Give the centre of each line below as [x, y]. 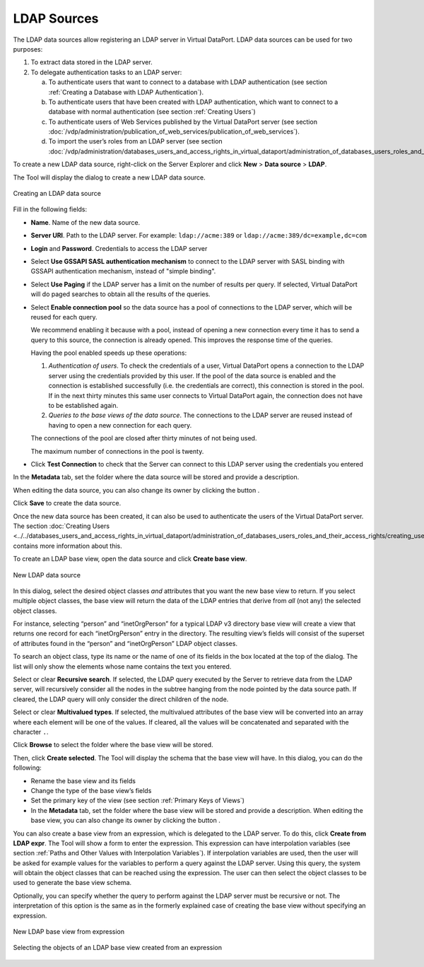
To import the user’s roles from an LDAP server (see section [135, 141]
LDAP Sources [56, 18]
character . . [31, 732]
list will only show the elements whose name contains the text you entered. [122, 666]
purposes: [28, 49]
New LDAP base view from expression [69, 932]
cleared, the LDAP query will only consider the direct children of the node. [121, 699]
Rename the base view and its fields [83, 780]
